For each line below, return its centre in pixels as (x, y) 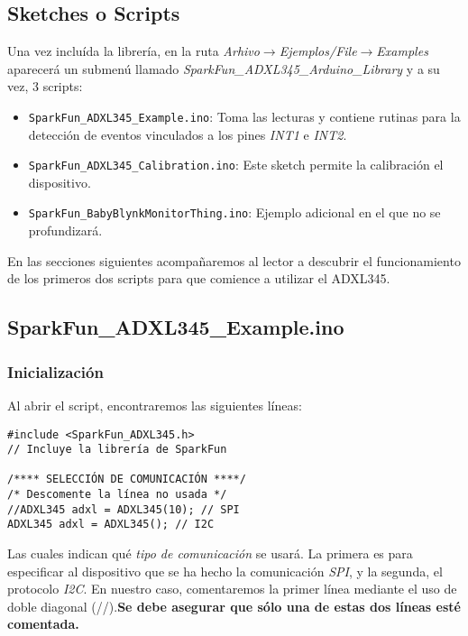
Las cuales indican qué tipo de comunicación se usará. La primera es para (210, 553)
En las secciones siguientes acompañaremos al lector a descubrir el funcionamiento (234, 260)
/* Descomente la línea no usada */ (117, 495)
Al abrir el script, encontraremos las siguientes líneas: (155, 405)
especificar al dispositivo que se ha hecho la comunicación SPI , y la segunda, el (225, 571)
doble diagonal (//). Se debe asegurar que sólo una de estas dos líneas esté (234, 606)
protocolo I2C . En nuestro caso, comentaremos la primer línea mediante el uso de (232, 589)
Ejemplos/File (318, 51)
